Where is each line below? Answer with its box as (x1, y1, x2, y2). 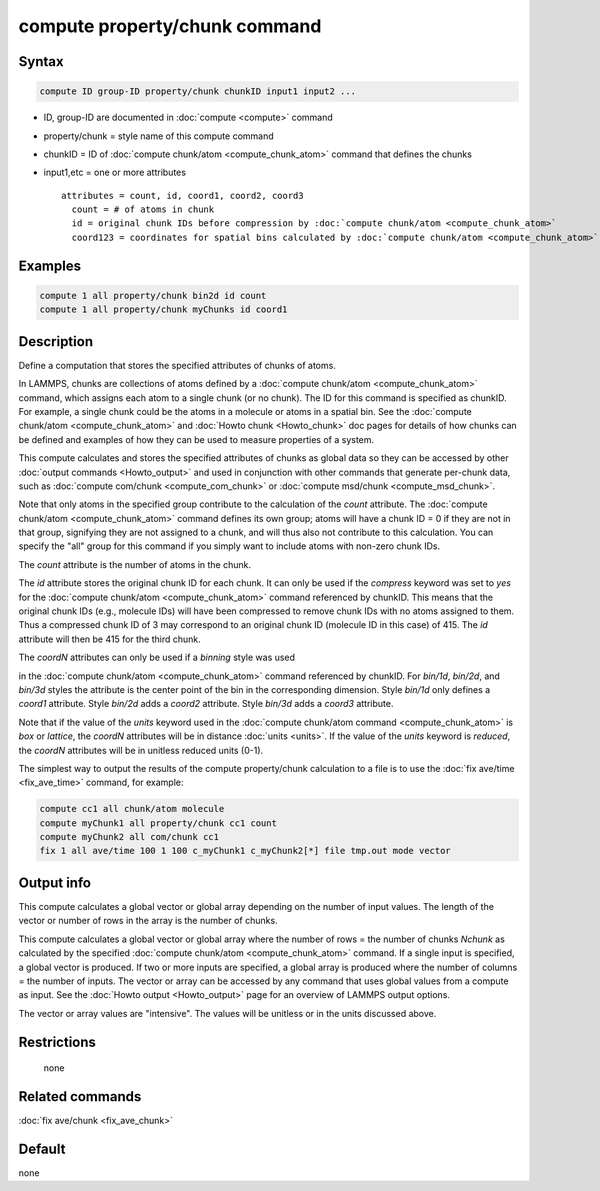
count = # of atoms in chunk (71, 204, 215, 215)
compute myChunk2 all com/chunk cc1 (39, 831, 220, 843)
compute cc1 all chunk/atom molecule (39, 803, 225, 815)
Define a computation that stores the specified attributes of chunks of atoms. (18, 359, 337, 371)
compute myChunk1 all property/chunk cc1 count (39, 817, 277, 829)
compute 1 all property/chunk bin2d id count (39, 290, 267, 301)
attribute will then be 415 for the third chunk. (18, 633, 202, 645)
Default (18, 1140, 66, 1157)
